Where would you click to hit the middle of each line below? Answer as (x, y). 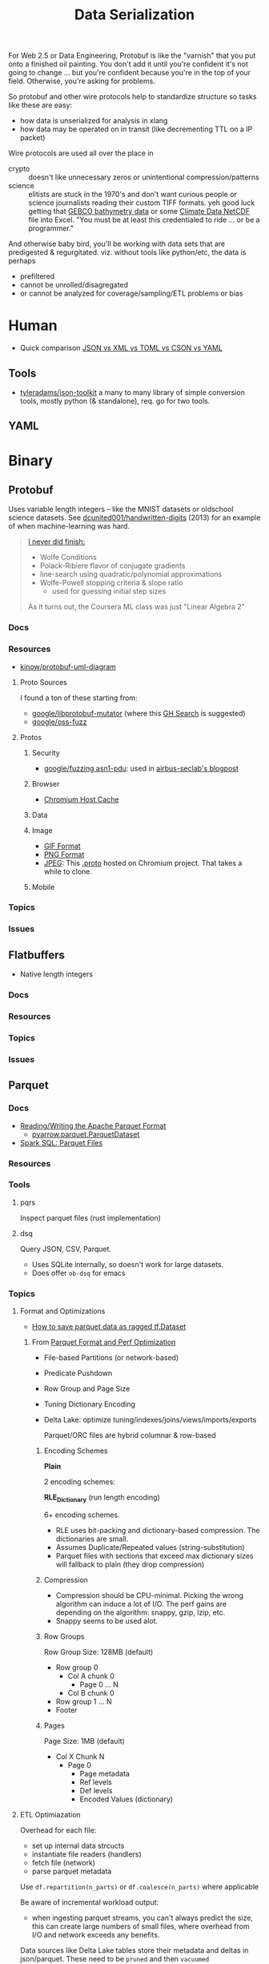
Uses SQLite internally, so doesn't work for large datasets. (128, 1264)
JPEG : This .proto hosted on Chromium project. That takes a (143, 863)
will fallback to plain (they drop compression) (130, 1564)
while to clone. (68, 871)
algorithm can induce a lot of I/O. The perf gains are (141, 1604)
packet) (32, 138)
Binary (31, 460)
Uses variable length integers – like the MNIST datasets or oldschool (121, 509)
